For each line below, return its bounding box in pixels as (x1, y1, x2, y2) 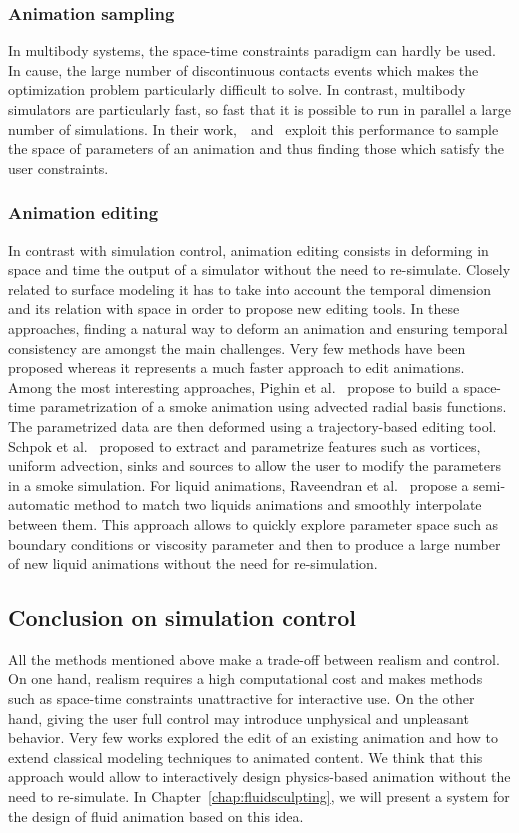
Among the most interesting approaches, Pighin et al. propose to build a (8, 376, 459, 397)
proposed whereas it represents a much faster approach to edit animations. (8, 357, 465, 378)
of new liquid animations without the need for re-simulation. (8, 553, 378, 574)
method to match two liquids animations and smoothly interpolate (74, 494, 482, 515)
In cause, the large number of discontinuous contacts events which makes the (8, 59, 479, 80)
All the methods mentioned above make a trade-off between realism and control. (8, 648, 500, 669)
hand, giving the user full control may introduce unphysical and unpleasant (8, 707, 469, 728)
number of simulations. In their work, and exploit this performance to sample (8, 118, 499, 139)
